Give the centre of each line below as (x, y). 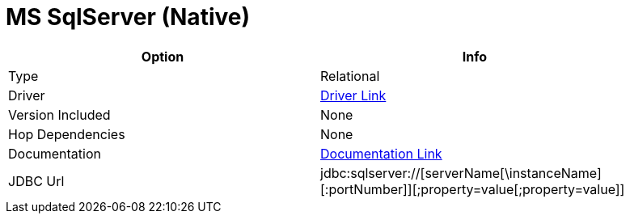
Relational (350, 76)
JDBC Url (36, 181)
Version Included (59, 114)
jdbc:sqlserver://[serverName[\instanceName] (461, 173)
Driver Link (353, 95)
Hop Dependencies (67, 134)
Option (163, 56)
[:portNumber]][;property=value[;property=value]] (473, 189)
